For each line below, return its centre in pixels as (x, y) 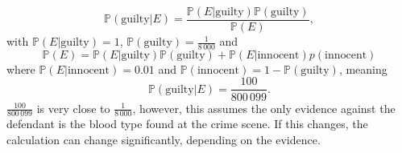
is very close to (73, 108)
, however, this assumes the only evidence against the (264, 108)
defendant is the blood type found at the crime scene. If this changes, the (187, 124)
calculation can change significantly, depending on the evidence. (164, 139)
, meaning (363, 68)
